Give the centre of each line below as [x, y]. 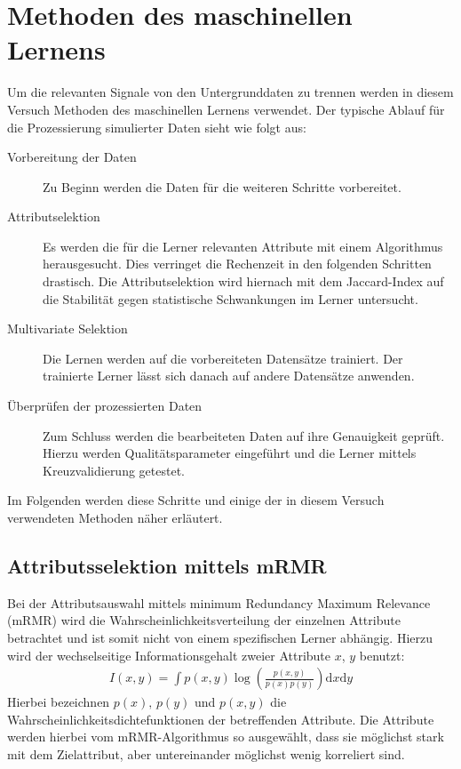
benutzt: [382, 655]
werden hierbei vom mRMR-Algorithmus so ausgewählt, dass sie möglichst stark [226, 737]
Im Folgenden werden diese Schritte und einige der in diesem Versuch [196, 500]
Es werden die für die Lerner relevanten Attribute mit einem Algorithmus [243, 246]
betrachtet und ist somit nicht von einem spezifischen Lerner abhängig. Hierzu [220, 637]
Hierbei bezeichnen [59, 702]
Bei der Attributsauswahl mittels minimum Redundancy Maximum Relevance [219, 602]
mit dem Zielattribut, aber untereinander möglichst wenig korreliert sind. [206, 753]
